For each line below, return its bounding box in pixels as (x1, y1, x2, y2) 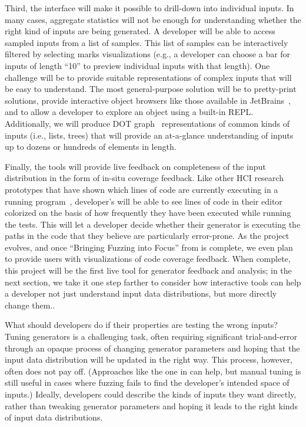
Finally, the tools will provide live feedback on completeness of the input (5, 160, 266, 172)
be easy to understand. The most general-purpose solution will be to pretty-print (5, 83, 297, 95)
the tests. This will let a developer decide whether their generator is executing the (5, 218, 301, 230)
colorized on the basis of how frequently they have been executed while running (5, 206, 291, 219)
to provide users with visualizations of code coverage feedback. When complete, (5, 252, 291, 265)
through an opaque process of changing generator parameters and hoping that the (5, 341, 300, 354)
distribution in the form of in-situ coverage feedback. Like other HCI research (5, 172, 284, 184)
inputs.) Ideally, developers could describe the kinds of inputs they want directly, (5, 388, 297, 400)
